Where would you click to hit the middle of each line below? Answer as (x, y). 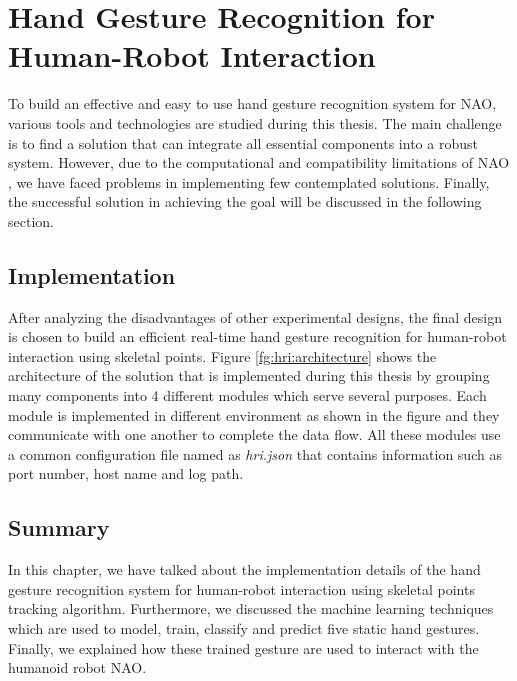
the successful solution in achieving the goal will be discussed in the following (245, 201)
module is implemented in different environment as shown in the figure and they (254, 414)
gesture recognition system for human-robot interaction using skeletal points (241, 588)
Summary (59, 527)
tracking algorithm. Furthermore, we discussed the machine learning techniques (251, 608)
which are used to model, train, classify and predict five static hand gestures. (244, 628)
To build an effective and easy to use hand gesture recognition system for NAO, (252, 103)
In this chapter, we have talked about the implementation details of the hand (244, 569)
